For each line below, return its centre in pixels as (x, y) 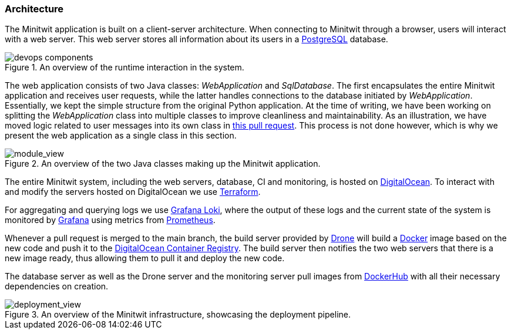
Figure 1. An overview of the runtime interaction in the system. (125, 68)
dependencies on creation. (57, 286)
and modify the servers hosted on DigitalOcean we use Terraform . (133, 192)
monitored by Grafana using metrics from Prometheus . (110, 220)
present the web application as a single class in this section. (121, 136)
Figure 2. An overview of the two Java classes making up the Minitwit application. (163, 164)
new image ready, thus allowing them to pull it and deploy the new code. (145, 258)
